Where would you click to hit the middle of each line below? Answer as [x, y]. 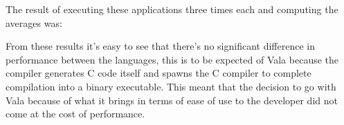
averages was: [34, 22]
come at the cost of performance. [75, 114]
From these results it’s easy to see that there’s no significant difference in [160, 46]
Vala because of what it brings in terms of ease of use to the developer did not [172, 100]
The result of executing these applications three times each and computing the [172, 9]
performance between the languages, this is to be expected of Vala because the [172, 59]
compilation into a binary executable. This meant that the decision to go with [171, 86]
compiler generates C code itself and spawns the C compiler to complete [159, 73]
